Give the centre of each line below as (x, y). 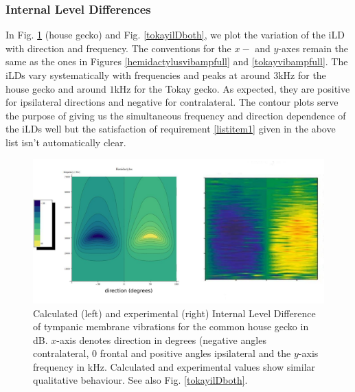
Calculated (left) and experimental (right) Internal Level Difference (174, 313)
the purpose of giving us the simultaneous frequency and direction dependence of (176, 115)
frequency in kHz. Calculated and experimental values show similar (174, 366)
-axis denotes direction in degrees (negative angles (161, 339)
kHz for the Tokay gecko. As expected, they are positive (232, 88)
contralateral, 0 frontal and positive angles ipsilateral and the (162, 353)
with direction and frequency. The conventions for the (118, 48)
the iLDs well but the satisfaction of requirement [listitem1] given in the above (171, 129)
